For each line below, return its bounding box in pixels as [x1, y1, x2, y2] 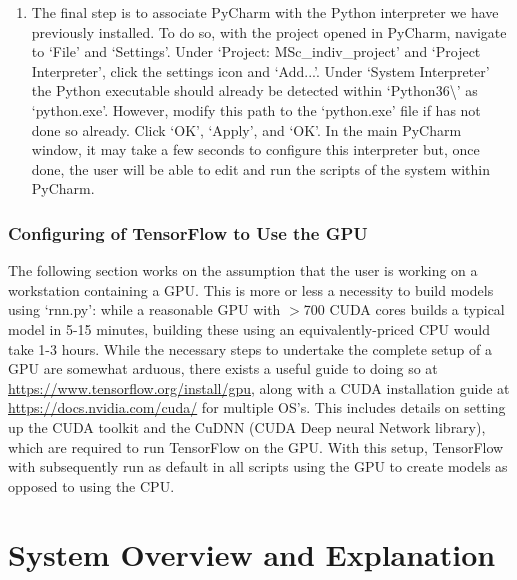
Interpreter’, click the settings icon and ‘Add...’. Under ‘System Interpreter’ [31, 60, 490, 81]
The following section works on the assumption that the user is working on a [8, 260, 478, 281]
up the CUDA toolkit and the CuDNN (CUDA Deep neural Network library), [8, 416, 486, 437]
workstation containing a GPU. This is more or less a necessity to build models [8, 279, 494, 300]
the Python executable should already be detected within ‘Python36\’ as [31, 80, 478, 101]
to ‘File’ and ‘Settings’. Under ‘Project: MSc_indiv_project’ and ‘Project [31, 41, 481, 62]
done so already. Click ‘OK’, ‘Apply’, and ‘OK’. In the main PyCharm [31, 119, 462, 140]
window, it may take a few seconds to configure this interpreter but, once [31, 139, 480, 160]
